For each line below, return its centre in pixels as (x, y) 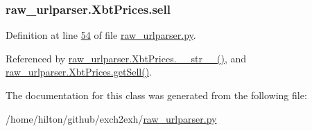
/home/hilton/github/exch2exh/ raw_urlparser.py (111, 118)
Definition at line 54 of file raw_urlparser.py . (101, 35)
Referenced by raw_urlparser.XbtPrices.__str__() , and (126, 58)
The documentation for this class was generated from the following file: (156, 95)
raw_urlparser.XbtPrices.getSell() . (79, 72)
